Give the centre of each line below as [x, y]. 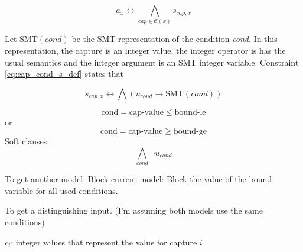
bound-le [190, 112]
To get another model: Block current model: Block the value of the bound [139, 179]
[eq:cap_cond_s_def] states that [64, 74]
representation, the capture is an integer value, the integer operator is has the [145, 50]
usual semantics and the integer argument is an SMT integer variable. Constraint [152, 62]
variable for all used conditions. [61, 190]
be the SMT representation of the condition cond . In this [175, 39]
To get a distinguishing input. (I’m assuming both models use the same [134, 210]
